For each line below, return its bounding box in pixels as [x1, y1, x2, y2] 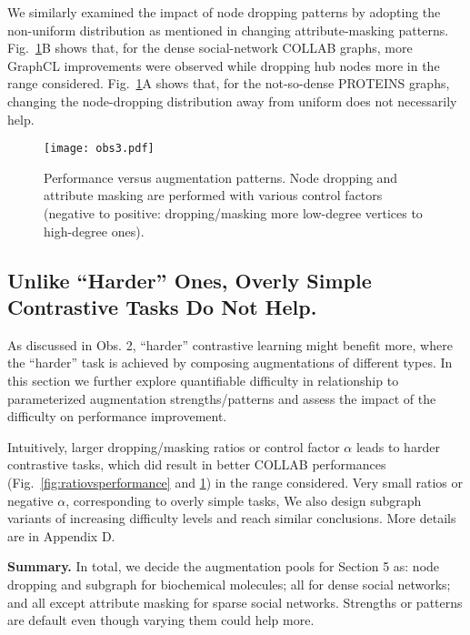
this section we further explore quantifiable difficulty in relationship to [7, 370, 399, 389]
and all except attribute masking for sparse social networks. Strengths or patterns [7, 592, 463, 611]
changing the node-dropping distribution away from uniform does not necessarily [7, 91, 457, 110]
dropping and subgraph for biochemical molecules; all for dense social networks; [7, 574, 451, 593]
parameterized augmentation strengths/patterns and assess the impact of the [7, 388, 436, 408]
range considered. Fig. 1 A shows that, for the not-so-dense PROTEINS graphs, [7, 74, 450, 93]
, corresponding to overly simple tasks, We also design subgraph [65, 490, 422, 509]
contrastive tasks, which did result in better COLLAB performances [7, 455, 386, 474]
